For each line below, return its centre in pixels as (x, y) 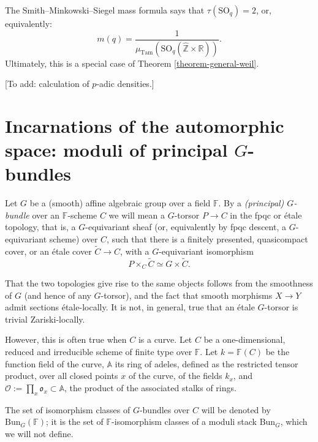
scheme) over (74, 238)
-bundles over (165, 409)
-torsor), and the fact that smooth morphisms (187, 295)
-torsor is (281, 307)
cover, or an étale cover (48, 251)
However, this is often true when (66, 339)
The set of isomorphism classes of (68, 409)
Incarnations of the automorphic (145, 125)
